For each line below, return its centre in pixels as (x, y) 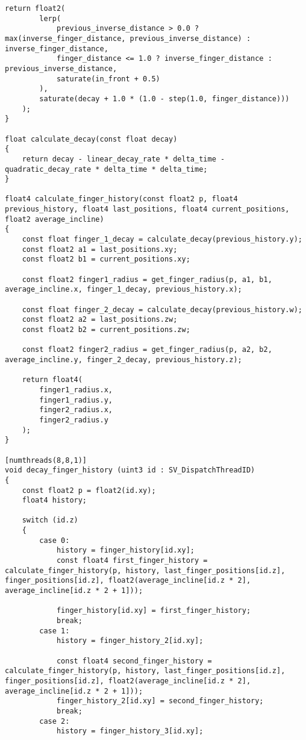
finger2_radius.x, (76, 410)
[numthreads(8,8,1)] (46, 460)
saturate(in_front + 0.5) (108, 79)
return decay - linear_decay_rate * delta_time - (123, 159)
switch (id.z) (50, 520)
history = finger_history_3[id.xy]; (130, 731)
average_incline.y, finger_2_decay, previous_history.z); (123, 359)
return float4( (52, 380)
